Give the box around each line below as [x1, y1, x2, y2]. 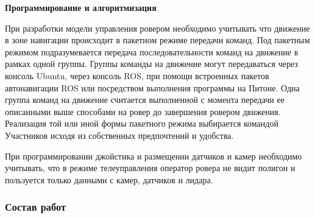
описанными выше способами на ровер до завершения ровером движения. [5, 105, 281, 118]
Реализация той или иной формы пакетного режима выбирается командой [5, 117, 278, 130]
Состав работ [5, 199, 66, 214]
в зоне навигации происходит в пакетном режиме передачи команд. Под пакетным [5, 33, 310, 46]
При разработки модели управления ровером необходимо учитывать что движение [5, 21, 310, 34]
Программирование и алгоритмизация [5, 1, 157, 13]
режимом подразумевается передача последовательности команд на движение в [5, 45, 299, 58]
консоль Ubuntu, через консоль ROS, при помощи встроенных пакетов [5, 69, 269, 82]
